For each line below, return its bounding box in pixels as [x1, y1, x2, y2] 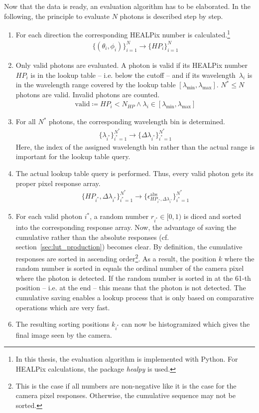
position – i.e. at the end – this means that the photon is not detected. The [15, 282, 246, 293]
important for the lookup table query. [15, 151, 130, 162]
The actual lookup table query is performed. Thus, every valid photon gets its [15, 168, 254, 179]
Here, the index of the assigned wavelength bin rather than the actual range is [15, 141, 255, 152]
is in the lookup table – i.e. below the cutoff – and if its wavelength [30, 69, 236, 80]
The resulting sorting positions [15, 319, 110, 329]
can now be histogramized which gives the [122, 319, 250, 329]
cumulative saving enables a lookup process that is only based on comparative [15, 292, 254, 302]
